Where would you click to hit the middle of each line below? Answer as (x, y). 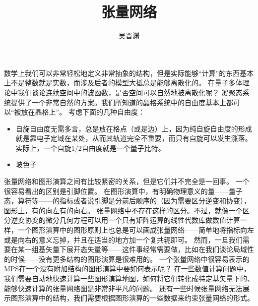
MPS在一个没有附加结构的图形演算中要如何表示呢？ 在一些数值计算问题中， (127, 269)
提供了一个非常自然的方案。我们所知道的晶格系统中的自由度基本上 (118, 102)
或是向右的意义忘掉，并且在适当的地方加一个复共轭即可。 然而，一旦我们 (123, 239)
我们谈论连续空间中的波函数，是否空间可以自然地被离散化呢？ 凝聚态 (130, 92)
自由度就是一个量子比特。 (123, 148)
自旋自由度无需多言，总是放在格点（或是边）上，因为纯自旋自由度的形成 (134, 128)
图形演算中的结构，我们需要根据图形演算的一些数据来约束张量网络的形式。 (132, 298)
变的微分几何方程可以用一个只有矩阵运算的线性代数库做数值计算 (136, 220)
